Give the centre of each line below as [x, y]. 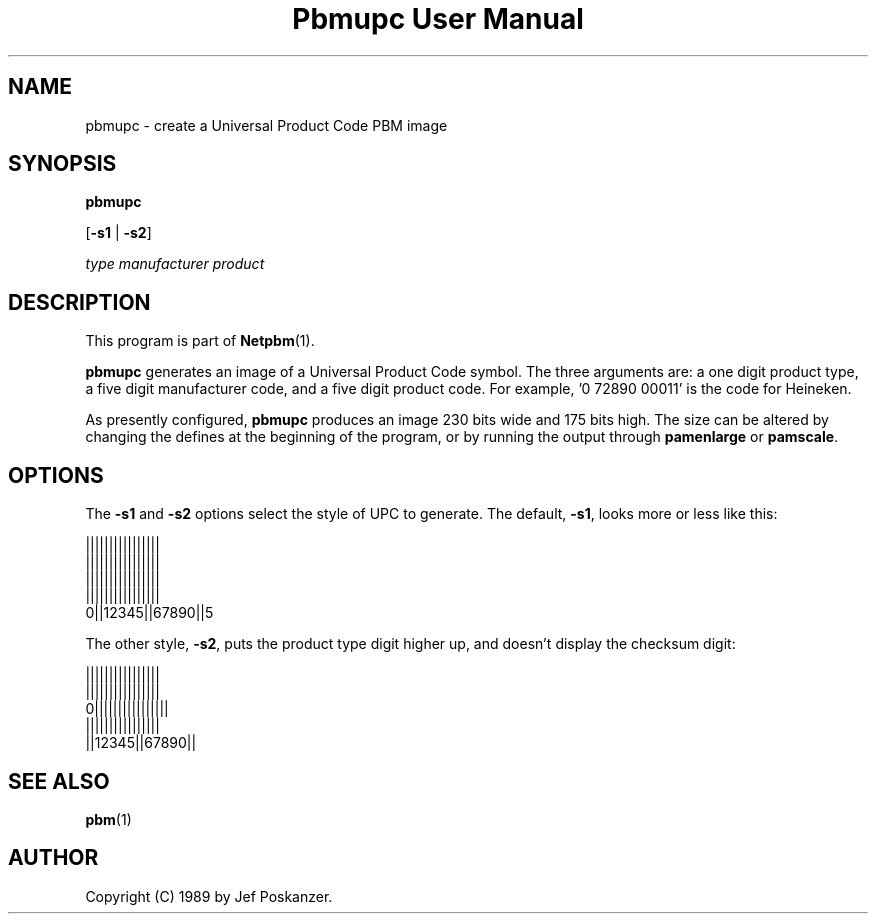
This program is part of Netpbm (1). [200, 341]
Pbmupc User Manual [438, 19]
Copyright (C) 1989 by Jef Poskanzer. [209, 896]
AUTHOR [53, 858]
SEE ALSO [59, 781]
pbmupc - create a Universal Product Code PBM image [266, 125]
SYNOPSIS [62, 164]
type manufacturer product [175, 264]
